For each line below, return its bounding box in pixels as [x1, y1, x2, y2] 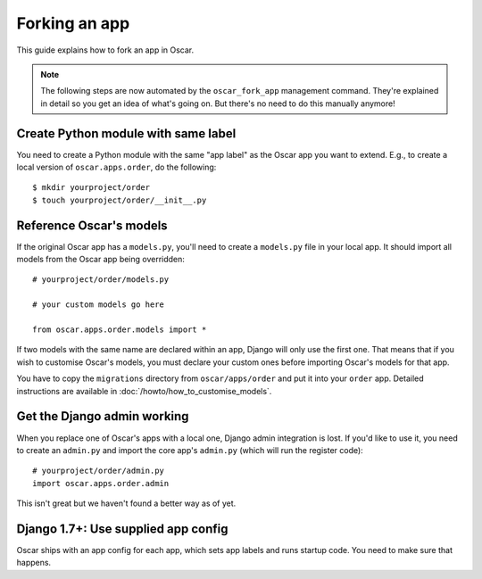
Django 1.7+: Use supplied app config [16, 521, 229, 536]
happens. [16, 558, 52, 568]
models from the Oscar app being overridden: [16, 254, 185, 265]
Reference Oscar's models [16, 218, 169, 233]
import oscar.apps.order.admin [32, 478, 170, 488]
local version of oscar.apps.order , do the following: [16, 161, 217, 173]
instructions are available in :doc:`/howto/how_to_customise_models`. [16, 385, 272, 396]
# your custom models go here [32, 300, 165, 310]
